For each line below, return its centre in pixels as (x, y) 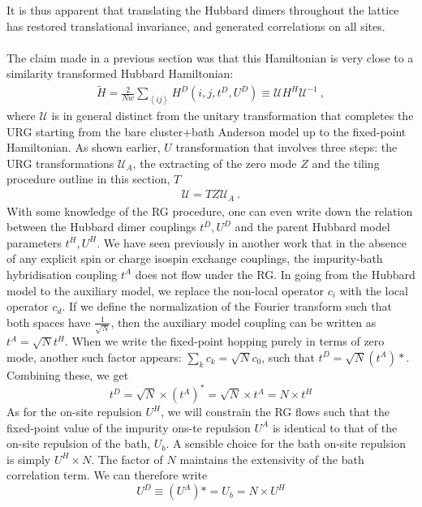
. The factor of (127, 459)
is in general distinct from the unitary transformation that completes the (233, 116)
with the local (374, 290)
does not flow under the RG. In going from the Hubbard (275, 274)
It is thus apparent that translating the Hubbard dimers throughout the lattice (203, 10)
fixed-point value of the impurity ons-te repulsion (129, 427)
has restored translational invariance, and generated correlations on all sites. (196, 26)
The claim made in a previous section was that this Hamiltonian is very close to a (210, 57)
